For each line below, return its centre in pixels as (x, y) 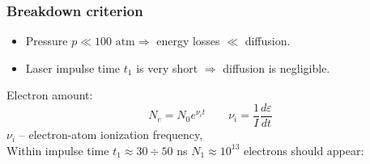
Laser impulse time (73, 67)
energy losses (188, 41)
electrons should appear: (304, 150)
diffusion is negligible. (276, 67)
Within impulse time (58, 150)
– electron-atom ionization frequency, (111, 135)
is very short (167, 67)
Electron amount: (50, 95)
